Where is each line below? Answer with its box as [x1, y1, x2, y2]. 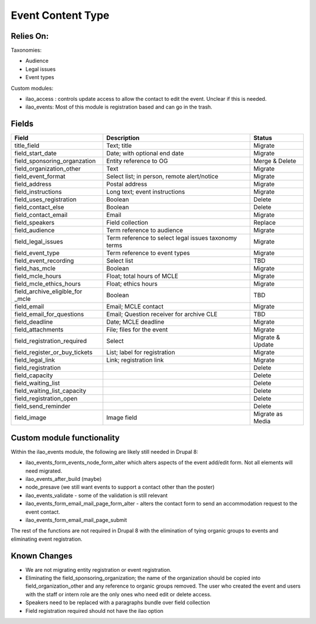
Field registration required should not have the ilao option [25, 607, 164, 614]
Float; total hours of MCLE [106, 272, 178, 280]
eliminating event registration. [11, 535, 83, 542]
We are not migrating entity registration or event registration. [25, 566, 172, 573]
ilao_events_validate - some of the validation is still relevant [25, 491, 168, 498]
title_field [14, 141, 40, 150]
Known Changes [11, 551, 73, 561]
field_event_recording [14, 257, 74, 265]
